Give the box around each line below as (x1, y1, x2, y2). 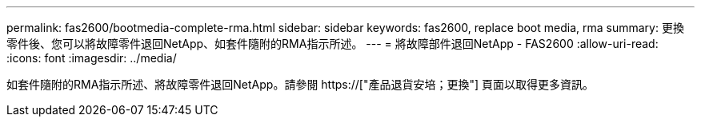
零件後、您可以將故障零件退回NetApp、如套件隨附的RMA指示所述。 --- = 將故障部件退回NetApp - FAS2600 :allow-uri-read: (6, 37, 659, 50)
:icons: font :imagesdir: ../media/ (6, 51, 177, 65)
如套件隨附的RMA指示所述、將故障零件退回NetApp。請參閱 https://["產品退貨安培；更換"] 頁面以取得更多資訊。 (6, 77, 595, 91)
